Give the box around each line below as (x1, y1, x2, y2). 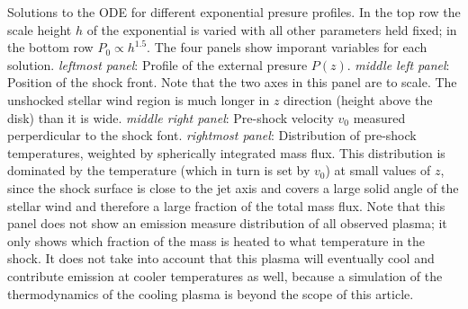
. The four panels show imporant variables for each (147, 38, 427, 57)
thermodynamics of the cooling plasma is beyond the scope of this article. (7, 284, 414, 303)
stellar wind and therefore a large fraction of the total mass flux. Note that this (7, 196, 445, 215)
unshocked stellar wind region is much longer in (7, 90, 270, 109)
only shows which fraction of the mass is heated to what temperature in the (7, 231, 426, 250)
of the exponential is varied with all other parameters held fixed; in (86, 20, 457, 39)
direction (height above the (283, 90, 433, 109)
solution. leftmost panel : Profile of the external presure (7, 55, 308, 74)
